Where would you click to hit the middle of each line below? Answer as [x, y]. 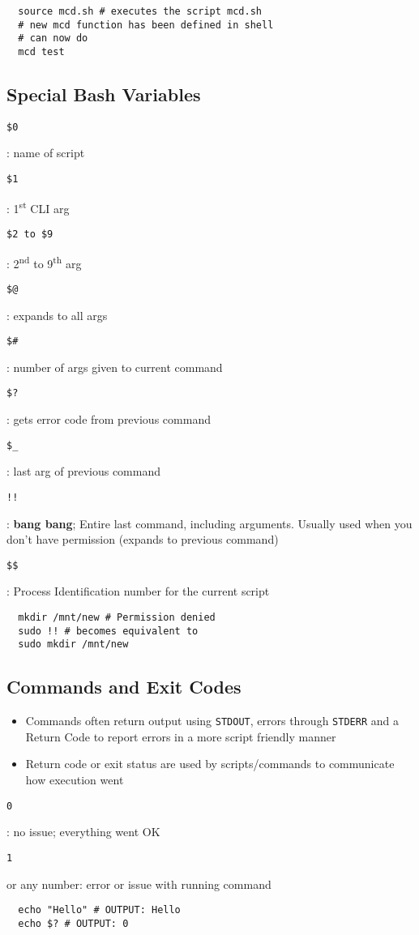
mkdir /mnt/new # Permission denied [117, 617]
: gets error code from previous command [109, 419]
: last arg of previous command [84, 471]
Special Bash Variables [104, 94]
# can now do [53, 38]
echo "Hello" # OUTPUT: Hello [99, 910]
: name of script [46, 153]
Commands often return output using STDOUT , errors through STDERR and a [212, 721]
